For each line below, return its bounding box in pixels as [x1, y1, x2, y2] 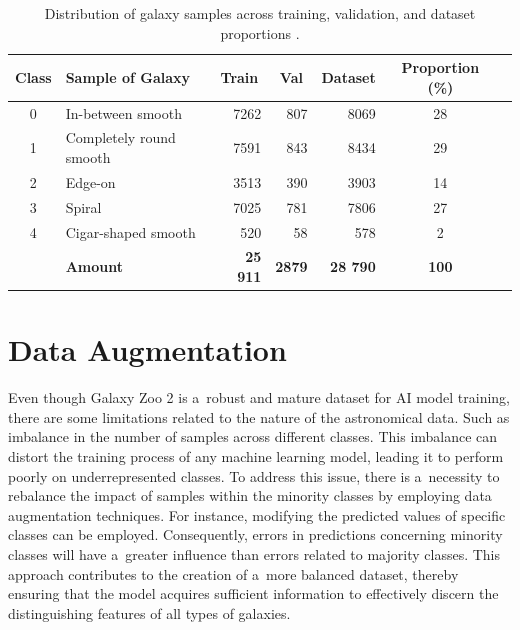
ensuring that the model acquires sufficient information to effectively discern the [8, 583, 499, 604]
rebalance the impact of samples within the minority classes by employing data [8, 485, 492, 506]
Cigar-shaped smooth [65, 221, 196, 242]
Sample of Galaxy [65, 66, 191, 87]
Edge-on [65, 171, 116, 192]
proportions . [220, 22, 300, 43]
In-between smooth [65, 102, 182, 123]
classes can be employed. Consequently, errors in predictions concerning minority [8, 524, 503, 545]
